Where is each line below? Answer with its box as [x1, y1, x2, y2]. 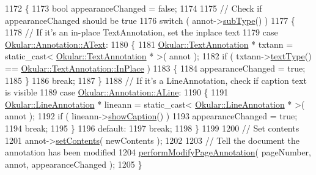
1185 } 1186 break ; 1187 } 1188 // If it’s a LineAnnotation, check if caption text [5, 73, 307, 86]
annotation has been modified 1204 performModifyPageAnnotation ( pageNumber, [5, 146, 311, 158]
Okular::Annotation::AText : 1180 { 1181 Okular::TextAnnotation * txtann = [5, 37, 293, 50]
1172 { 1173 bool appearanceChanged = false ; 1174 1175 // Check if [5, 2, 262, 14]
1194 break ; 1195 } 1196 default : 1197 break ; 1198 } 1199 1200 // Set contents [5, 121, 299, 134]
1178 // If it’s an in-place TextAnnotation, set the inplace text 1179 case [5, 26, 278, 39]
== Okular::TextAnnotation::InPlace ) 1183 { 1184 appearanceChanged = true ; [5, 61, 306, 74]
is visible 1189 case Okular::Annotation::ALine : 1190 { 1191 [5, 86, 229, 99]
